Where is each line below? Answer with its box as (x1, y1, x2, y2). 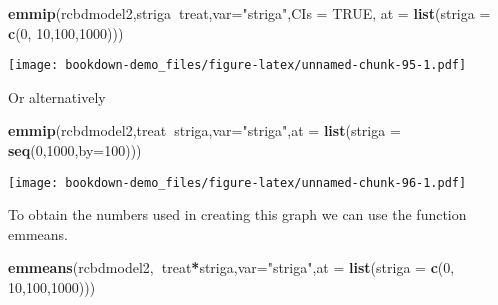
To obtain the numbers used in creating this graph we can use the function (8, 204, 467, 225)
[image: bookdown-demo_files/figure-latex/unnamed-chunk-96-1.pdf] (8, 175, 467, 190)
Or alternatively (8, 86, 106, 107)
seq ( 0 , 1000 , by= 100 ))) (8, 140, 142, 161)
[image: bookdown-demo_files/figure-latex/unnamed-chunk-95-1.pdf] (8, 58, 467, 73)
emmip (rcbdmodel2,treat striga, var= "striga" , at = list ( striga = (8, 120, 401, 141)
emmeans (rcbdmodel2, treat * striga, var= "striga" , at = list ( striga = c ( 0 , (8, 257, 455, 278)
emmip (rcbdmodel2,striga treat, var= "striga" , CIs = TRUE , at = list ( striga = (8, 3, 491, 23)
